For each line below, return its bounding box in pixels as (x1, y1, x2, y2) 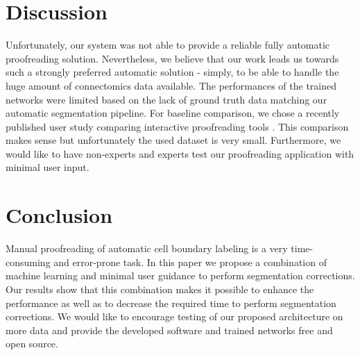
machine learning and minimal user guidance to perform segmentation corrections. (6, 268, 355, 283)
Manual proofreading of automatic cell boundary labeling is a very (6, 241, 288, 256)
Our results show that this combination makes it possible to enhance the (6, 281, 314, 296)
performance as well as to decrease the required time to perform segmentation (6, 295, 336, 310)
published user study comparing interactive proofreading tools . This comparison (6, 119, 349, 133)
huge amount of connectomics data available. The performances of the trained (6, 78, 337, 92)
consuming (6, 254, 51, 269)
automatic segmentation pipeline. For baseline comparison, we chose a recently (6, 106, 340, 120)
